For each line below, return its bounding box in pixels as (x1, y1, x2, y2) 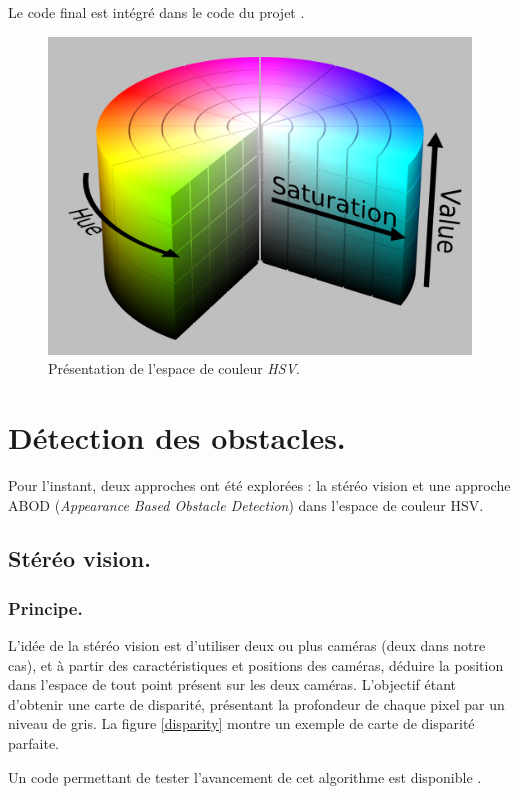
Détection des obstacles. (8, 416, 346, 457)
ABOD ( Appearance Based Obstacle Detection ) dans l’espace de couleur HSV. (8, 494, 484, 515)
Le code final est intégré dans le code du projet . (8, 2, 305, 22)
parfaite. (8, 733, 60, 754)
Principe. (8, 595, 83, 620)
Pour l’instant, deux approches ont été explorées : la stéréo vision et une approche (8, 474, 511, 495)
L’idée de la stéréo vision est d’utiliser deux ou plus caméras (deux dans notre (8, 635, 486, 656)
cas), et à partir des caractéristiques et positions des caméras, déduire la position (8, 654, 504, 675)
